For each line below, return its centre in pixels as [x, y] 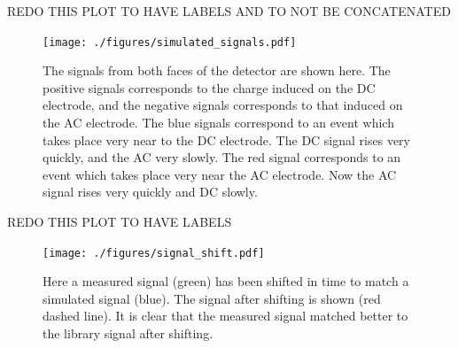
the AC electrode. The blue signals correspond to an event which [218, 123]
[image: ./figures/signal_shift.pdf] [154, 253]
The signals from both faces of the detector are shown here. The [217, 70]
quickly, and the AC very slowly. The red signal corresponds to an [222, 157]
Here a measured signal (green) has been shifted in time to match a [226, 281]
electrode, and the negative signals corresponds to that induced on [223, 105]
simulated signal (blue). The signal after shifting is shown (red [212, 298]
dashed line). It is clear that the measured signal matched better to [225, 316]
